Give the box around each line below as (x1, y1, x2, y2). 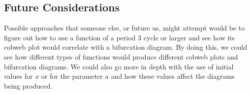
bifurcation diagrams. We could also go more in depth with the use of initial (4, 61, 234, 71)
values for (4, 71, 33, 81)
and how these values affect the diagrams (111, 71, 235, 81)
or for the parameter (41, 71, 103, 81)
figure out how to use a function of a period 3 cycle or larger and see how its (4, 32, 235, 42)
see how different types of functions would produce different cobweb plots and (4, 51, 238, 62)
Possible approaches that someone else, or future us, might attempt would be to (4, 23, 245, 33)
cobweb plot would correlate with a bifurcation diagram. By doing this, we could (4, 42, 247, 52)
